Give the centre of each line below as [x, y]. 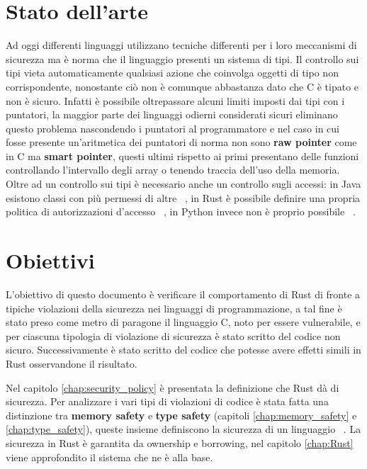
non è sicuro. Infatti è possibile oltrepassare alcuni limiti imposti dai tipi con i [175, 100]
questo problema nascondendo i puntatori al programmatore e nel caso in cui [173, 128]
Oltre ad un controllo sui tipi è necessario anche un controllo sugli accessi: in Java [183, 184]
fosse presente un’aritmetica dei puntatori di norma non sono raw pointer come [181, 142]
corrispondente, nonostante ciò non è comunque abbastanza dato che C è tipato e [182, 86]
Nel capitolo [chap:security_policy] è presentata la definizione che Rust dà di [173, 387]
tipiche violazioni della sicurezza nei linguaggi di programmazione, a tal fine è [174, 308]
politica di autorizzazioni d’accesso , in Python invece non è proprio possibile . [181, 211]
